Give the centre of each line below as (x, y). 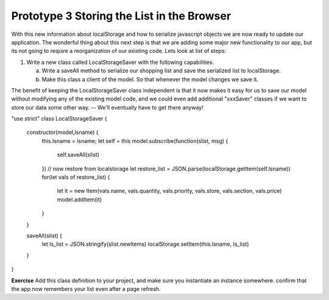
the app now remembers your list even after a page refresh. (86, 288)
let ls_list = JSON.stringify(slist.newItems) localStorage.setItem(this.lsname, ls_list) (145, 244)
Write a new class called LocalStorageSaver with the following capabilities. (120, 62)
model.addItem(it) (79, 199)
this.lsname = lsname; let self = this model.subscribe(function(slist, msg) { (135, 141)
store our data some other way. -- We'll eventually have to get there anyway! (107, 107)
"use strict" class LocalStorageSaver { (59, 119)
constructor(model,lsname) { (62, 132)
